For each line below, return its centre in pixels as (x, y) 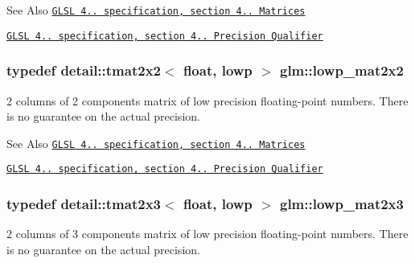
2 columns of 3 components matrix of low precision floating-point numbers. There (207, 234)
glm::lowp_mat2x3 (341, 203)
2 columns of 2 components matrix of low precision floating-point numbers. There (207, 100)
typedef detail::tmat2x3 (84, 203)
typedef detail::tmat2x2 (84, 70)
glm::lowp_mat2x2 (341, 70)
